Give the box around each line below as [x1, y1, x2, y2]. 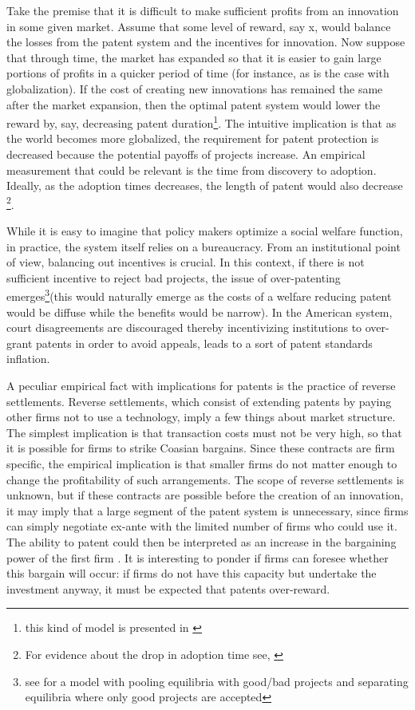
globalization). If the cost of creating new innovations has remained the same [6, 80, 383, 97]
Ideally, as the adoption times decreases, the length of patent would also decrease [6, 177, 403, 194]
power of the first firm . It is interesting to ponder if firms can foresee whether [6, 549, 389, 566]
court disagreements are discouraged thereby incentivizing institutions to [6, 319, 362, 336]
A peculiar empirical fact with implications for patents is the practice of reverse [6, 377, 396, 394]
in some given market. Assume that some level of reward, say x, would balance [6, 18, 391, 34]
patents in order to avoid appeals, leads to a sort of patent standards [35, 334, 373, 351]
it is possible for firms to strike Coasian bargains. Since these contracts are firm [6, 440, 395, 456]
